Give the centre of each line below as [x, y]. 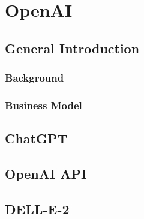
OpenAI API [46, 174]
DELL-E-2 [37, 208]
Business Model [43, 105]
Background [34, 78]
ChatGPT [36, 138]
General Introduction [72, 48]
